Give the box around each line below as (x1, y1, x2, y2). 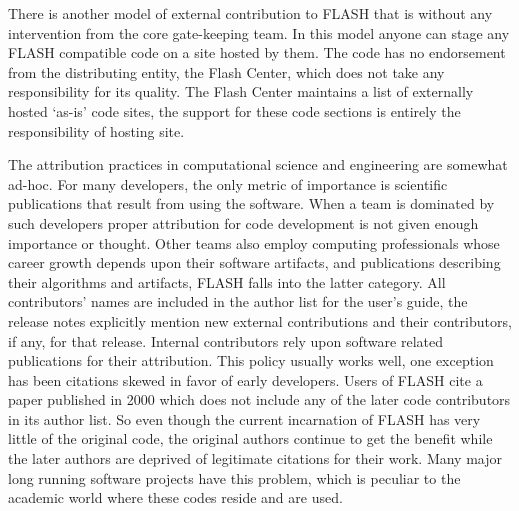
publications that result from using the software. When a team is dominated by (8, 193, 495, 214)
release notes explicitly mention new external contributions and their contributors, (8, 310, 512, 331)
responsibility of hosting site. (8, 120, 185, 141)
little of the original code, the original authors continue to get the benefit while (8, 428, 493, 449)
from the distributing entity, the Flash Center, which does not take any (8, 61, 445, 82)
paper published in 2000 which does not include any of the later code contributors (8, 389, 511, 410)
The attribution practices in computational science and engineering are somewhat (8, 154, 508, 175)
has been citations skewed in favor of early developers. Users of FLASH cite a (8, 369, 483, 390)
